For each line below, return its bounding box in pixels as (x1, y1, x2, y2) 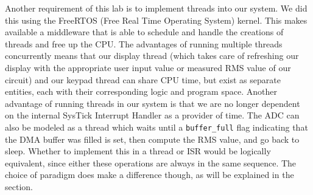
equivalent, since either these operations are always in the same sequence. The (5, 156, 297, 169)
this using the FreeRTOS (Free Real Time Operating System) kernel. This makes (5, 13, 308, 26)
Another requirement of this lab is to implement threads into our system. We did (5, 2, 308, 14)
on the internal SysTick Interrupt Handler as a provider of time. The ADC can (5, 109, 300, 121)
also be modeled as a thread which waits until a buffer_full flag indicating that (5, 120, 308, 133)
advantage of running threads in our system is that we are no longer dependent (5, 97, 300, 109)
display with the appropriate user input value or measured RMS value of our (5, 61, 291, 74)
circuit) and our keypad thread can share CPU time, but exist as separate (5, 73, 281, 86)
